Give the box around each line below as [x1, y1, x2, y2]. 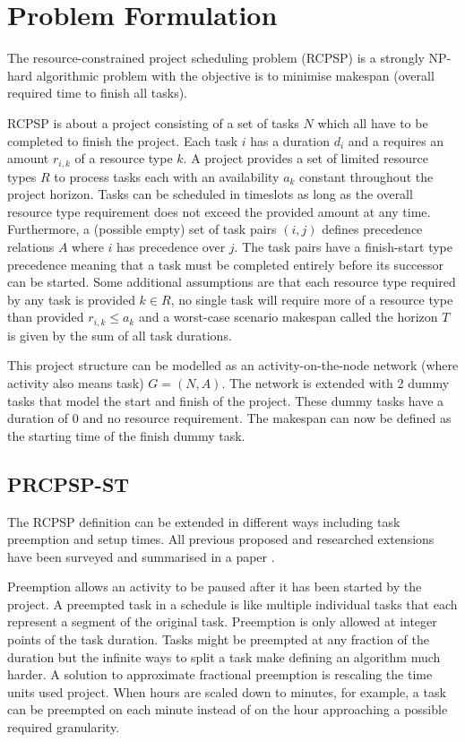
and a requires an [348, 131, 444, 150]
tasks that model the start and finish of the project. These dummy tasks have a [7, 391, 444, 410]
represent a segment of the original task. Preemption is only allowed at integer [7, 612, 437, 631]
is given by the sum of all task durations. [7, 325, 232, 344]
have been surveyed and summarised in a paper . [7, 547, 275, 565]
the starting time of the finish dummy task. [7, 426, 245, 444]
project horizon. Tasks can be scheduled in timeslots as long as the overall [7, 185, 413, 203]
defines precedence [322, 220, 423, 238]
